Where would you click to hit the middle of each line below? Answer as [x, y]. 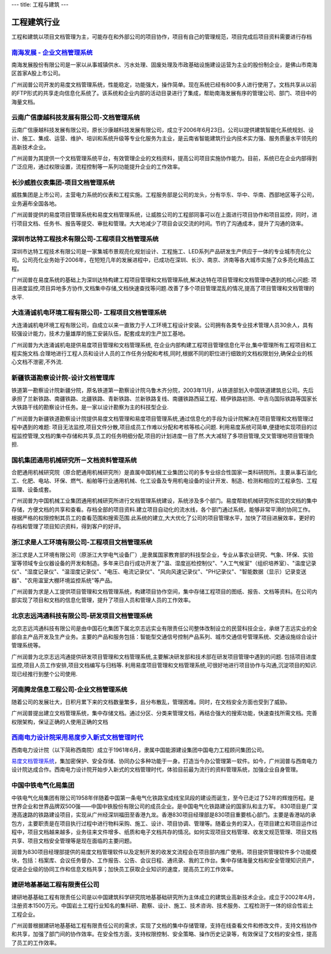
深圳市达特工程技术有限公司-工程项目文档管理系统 [85, 239]
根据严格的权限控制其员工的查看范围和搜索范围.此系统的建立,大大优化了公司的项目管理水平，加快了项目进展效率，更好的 [163, 518]
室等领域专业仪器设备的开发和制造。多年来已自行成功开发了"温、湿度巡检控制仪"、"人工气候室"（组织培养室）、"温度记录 [164, 563]
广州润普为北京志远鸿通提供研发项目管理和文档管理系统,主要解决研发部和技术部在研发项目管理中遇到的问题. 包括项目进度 [164, 656]
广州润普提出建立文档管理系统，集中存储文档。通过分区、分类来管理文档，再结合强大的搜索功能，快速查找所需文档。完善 [164, 713]
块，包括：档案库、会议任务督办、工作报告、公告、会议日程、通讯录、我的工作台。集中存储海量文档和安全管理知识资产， [164, 860]
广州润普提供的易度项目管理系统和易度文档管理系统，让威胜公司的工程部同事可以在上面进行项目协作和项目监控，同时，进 [164, 215]
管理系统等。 [28, 645]
